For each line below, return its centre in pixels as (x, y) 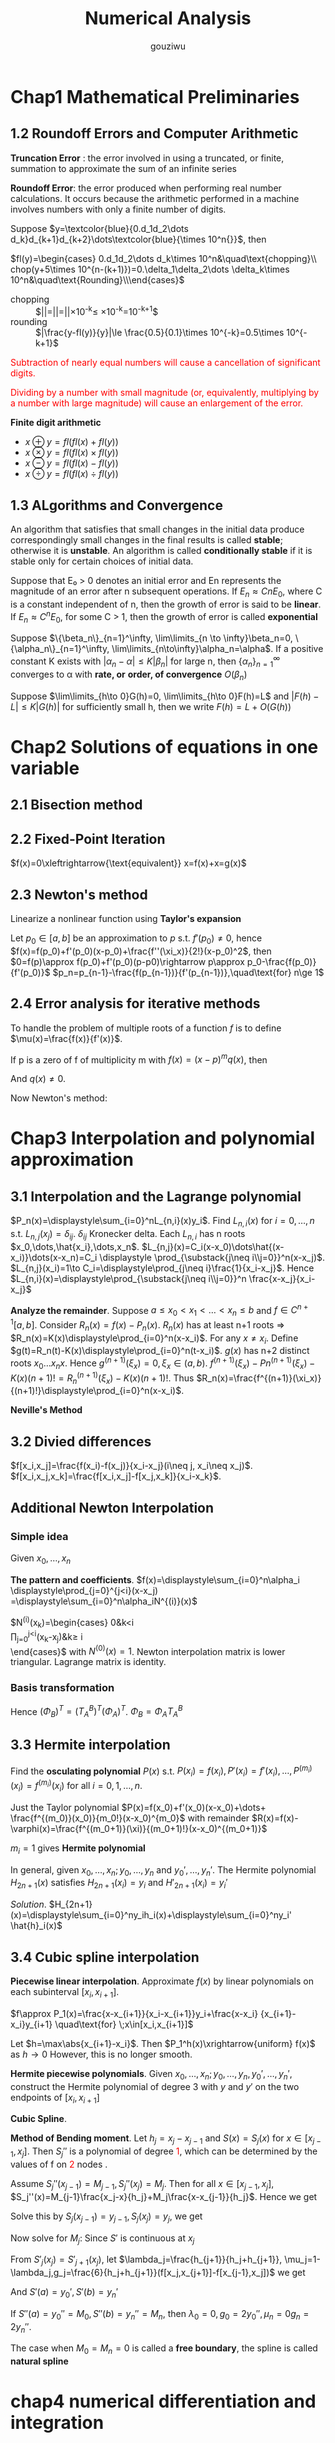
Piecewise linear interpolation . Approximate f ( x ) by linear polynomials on (162, 1981)
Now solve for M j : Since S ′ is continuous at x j (102, 2239)
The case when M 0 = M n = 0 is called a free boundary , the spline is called (164, 2349)
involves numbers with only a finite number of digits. (118, 209)
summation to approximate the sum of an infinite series (123, 168)
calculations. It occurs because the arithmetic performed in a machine (155, 198)
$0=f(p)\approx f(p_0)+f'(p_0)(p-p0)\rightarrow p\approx (127, 961)
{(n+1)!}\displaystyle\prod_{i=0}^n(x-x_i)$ (96, 1391)
